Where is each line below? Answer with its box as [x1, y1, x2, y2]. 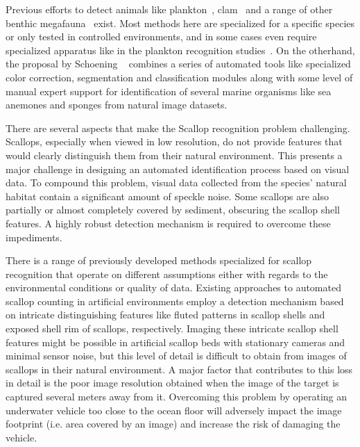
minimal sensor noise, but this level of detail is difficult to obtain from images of [6, 348, 347, 363]
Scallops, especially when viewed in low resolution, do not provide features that [6, 134, 343, 149]
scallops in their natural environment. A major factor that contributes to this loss [6, 361, 353, 376]
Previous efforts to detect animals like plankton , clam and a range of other [6, 2, 333, 16]
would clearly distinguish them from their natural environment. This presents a [6, 147, 343, 162]
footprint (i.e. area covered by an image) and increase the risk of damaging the [6, 416, 341, 431]
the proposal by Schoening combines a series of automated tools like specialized [6, 56, 351, 71]
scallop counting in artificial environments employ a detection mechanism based [6, 293, 344, 308]
